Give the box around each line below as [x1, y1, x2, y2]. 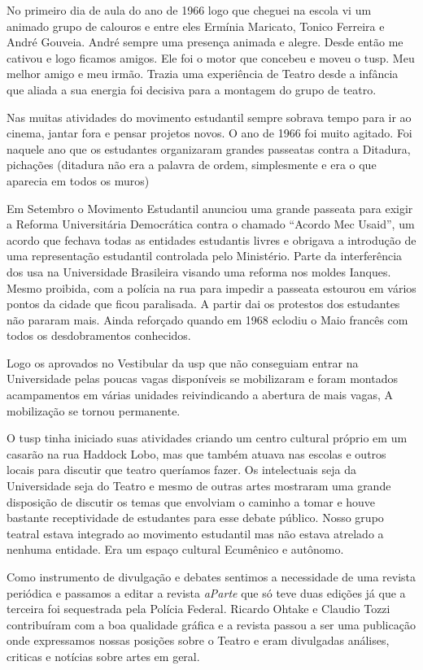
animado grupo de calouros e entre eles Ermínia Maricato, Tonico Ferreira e [7, 17, 385, 34]
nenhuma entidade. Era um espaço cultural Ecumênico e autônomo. [7, 541, 344, 558]
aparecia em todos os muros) [7, 172, 150, 189]
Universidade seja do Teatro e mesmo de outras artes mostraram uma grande [7, 477, 391, 494]
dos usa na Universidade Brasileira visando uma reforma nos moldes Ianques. [7, 263, 391, 280]
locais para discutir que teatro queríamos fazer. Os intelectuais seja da [7, 461, 356, 478]
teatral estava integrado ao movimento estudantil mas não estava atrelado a [7, 524, 384, 542]
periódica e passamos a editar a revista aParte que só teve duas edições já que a [7, 584, 406, 601]
